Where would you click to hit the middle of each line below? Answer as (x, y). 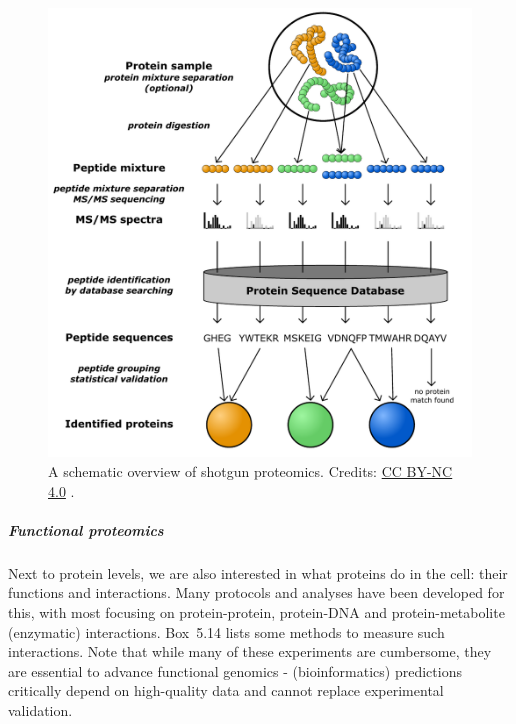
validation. (40, 709)
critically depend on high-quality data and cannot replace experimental (226, 690)
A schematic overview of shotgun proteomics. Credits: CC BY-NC (250, 471)
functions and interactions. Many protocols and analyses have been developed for (256, 592)
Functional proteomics (86, 529)
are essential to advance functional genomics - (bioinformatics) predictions (235, 670)
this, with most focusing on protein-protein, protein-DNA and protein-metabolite (256, 611)
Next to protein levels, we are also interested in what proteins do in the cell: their (258, 572)
